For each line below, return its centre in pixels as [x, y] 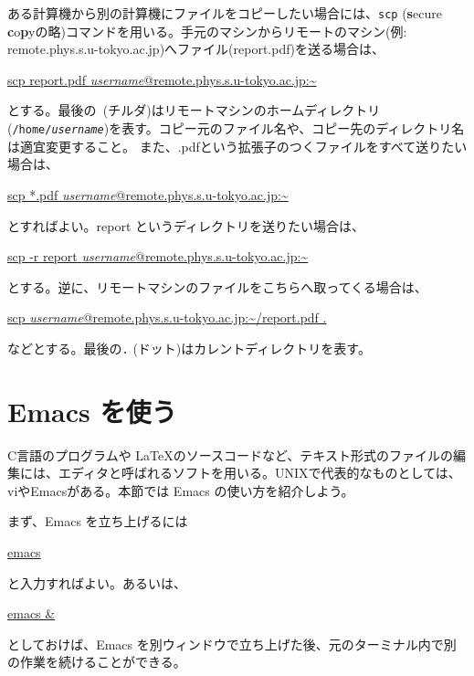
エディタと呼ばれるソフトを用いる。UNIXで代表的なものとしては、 [259, 473]
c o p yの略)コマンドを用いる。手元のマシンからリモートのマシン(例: [207, 31]
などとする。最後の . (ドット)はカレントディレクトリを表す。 [189, 348]
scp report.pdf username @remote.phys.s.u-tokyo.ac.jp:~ [162, 79]
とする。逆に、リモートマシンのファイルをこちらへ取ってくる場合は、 [217, 286]
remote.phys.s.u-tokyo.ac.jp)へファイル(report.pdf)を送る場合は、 [196, 49]
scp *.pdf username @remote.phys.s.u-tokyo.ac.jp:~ [148, 194]
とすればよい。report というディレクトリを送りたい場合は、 [186, 225]
